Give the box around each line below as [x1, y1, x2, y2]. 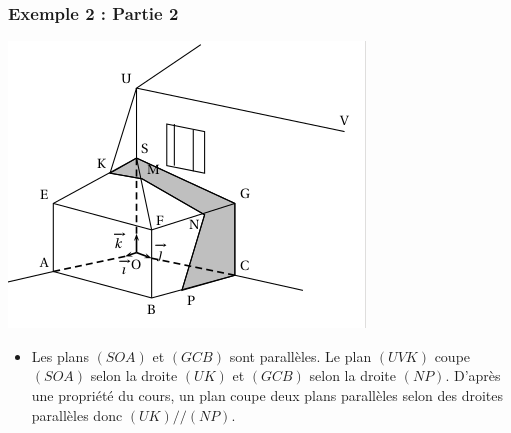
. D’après [445, 365, 501, 386]
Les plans [31, 345, 89, 366]
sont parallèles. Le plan [229, 345, 372, 366]
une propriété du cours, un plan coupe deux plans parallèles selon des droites [31, 385, 504, 405]
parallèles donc [31, 404, 123, 425]
